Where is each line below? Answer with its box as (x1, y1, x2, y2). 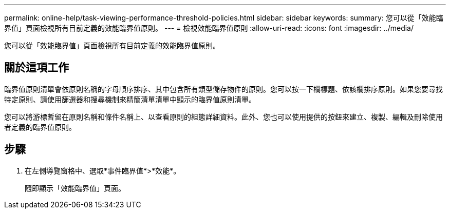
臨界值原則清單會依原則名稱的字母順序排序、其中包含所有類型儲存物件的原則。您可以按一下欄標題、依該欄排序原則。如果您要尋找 (4, 84, 443, 93)
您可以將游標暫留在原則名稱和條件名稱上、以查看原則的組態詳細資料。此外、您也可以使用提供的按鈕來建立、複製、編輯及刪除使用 (4, 112, 443, 121)
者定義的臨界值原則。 (4, 122, 76, 131)
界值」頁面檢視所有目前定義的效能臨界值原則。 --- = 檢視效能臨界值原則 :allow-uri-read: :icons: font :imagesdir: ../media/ (4, 24, 414, 32)
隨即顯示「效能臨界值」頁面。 (25, 183, 125, 192)
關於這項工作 (4, 61, 69, 74)
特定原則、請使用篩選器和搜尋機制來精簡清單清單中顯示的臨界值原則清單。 (4, 94, 256, 104)
